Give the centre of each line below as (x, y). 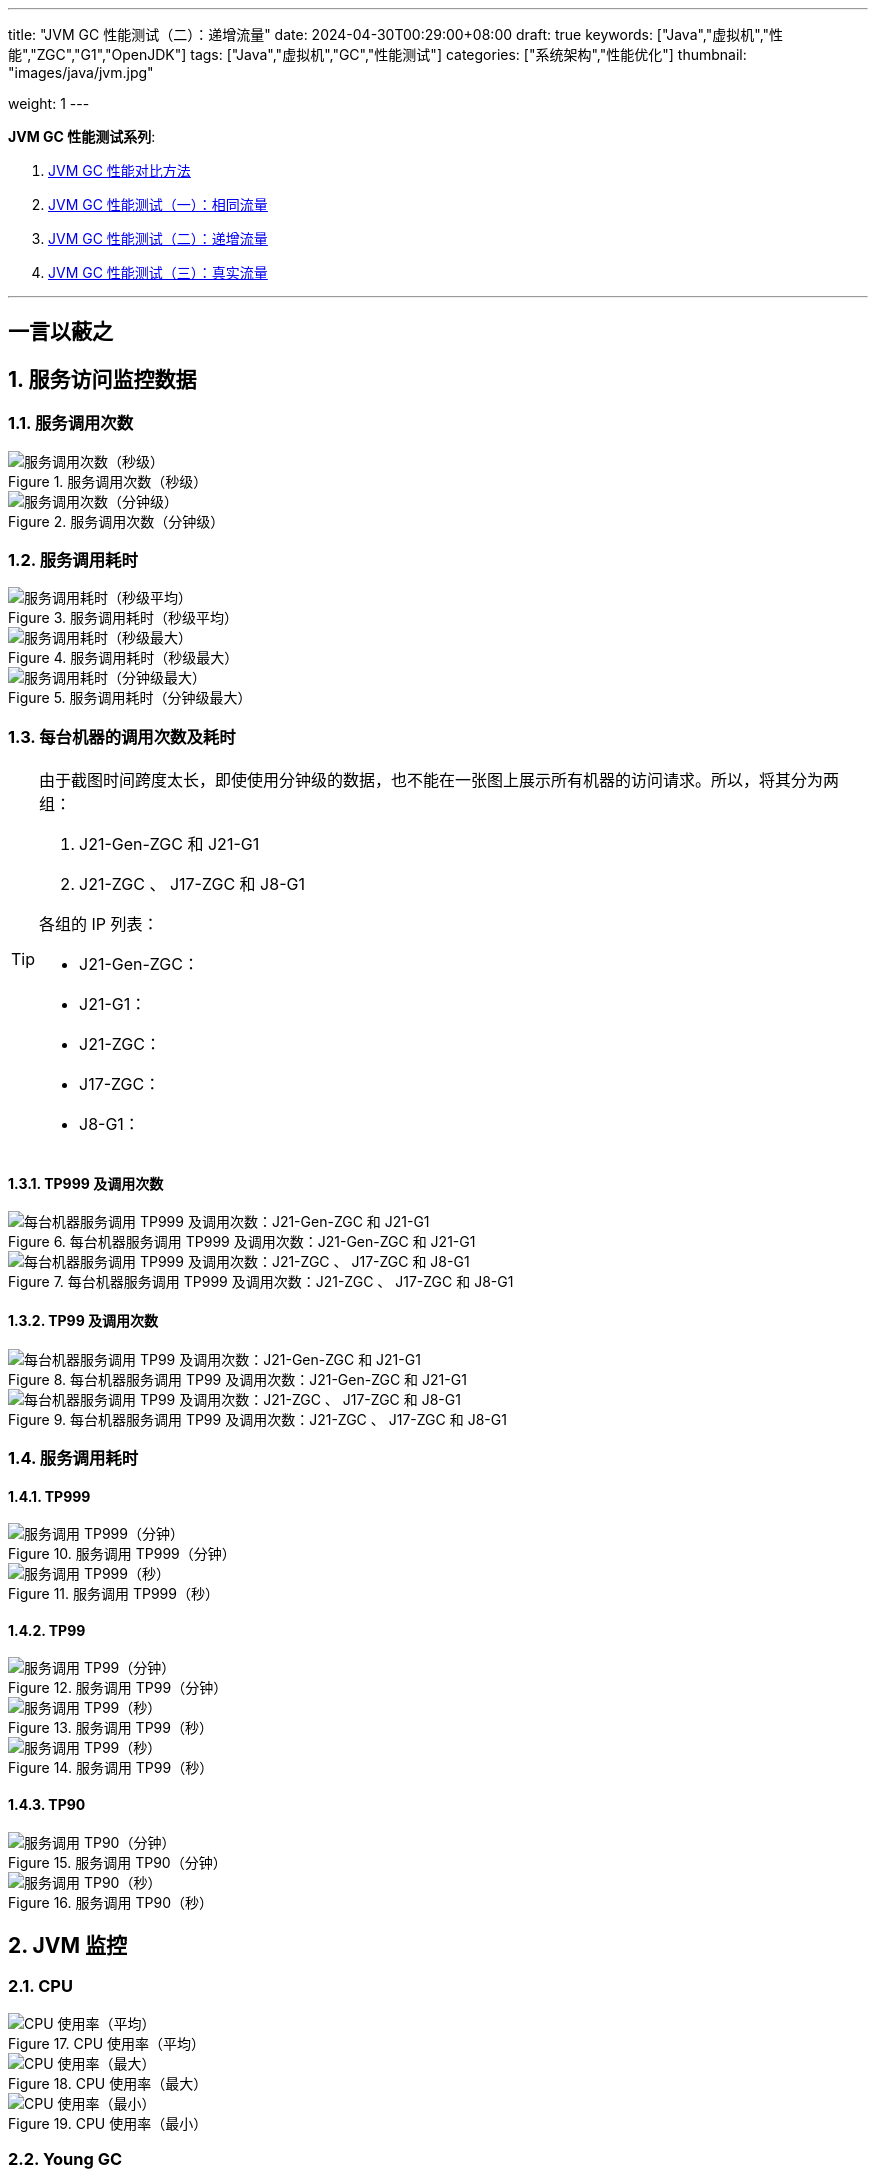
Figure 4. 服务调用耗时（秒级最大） (123, 658)
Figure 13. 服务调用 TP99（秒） (110, 1728)
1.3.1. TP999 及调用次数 (86, 1183)
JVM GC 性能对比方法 (119, 170)
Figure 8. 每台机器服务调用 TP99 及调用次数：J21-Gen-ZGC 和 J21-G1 (237, 1379)
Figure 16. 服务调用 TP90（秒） (110, 1902)
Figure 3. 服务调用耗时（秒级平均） (123, 618)
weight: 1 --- (49, 103)
